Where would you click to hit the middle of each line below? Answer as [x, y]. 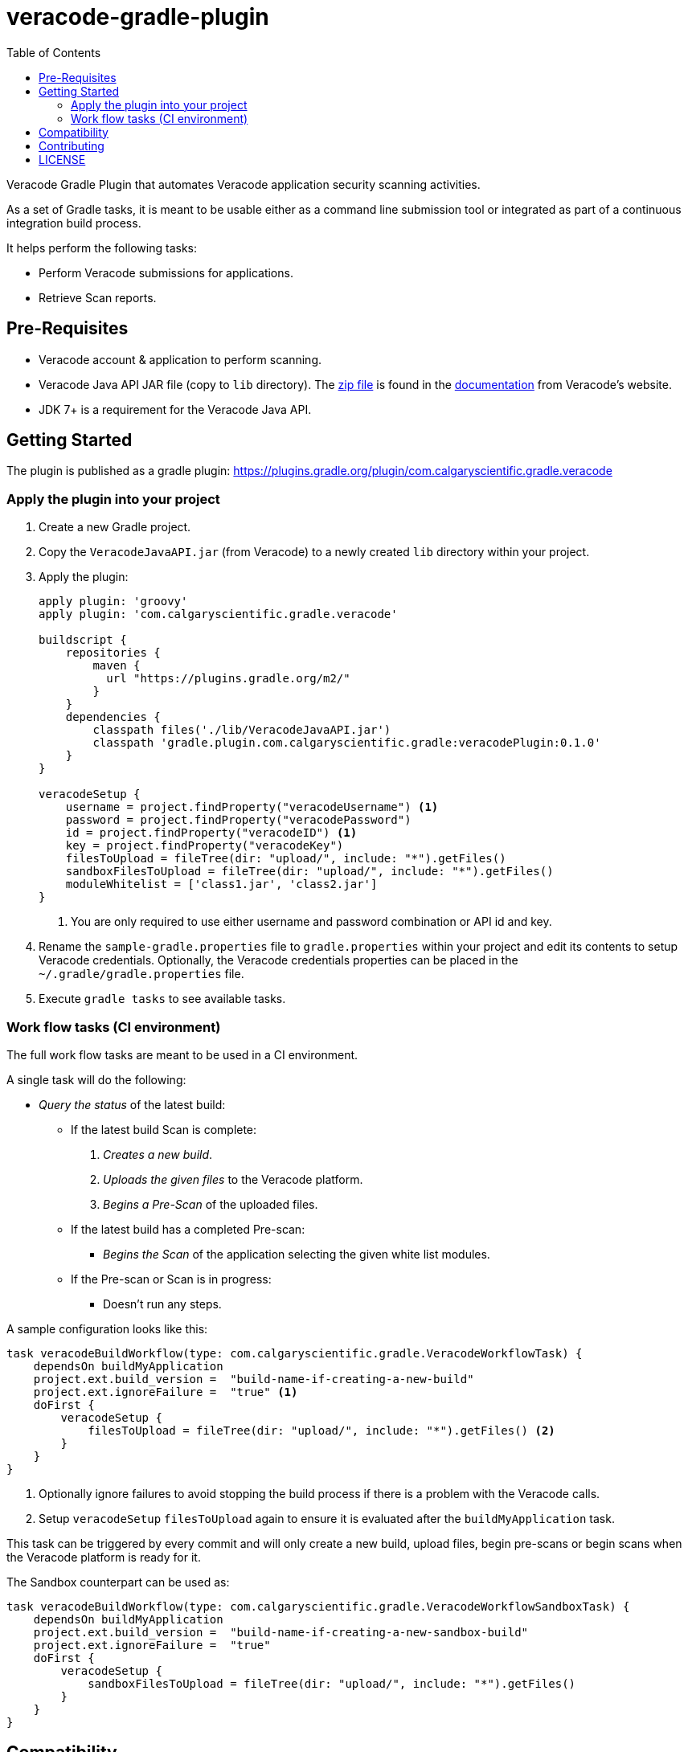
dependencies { [113, 717]
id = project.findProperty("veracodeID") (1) [211, 833]
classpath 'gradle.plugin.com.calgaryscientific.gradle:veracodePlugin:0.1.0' [347, 743]
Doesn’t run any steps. [162, 1304]
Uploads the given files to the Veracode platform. [233, 1179]
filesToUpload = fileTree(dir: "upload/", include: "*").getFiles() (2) [321, 1430]
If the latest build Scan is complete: [164, 1129]
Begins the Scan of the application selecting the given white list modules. [297, 1254]
